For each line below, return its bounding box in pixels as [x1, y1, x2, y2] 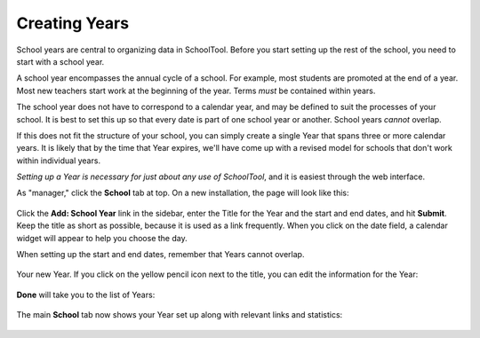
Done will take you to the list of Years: [16, 289, 156, 300]
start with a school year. [16, 56, 105, 67]
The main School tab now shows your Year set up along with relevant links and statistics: [16, 310, 343, 320]
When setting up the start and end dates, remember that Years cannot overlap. [16, 249, 305, 260]
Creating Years [16, 13, 129, 33]
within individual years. [16, 155, 101, 166]
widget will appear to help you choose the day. [16, 232, 188, 243]
